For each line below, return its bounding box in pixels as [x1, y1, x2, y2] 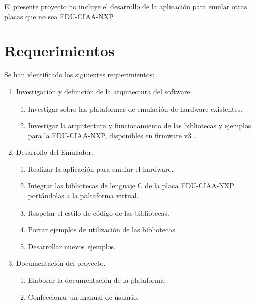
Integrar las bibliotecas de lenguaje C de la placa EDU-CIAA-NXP [28, 180, 234, 191]
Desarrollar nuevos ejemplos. [28, 241, 116, 251]
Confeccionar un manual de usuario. [28, 291, 139, 302]
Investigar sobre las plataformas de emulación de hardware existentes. [28, 103, 243, 114]
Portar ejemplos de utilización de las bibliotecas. [28, 224, 177, 235]
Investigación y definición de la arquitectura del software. [16, 86, 192, 96]
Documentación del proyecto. [16, 258, 106, 268]
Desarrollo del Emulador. [16, 147, 93, 157]
